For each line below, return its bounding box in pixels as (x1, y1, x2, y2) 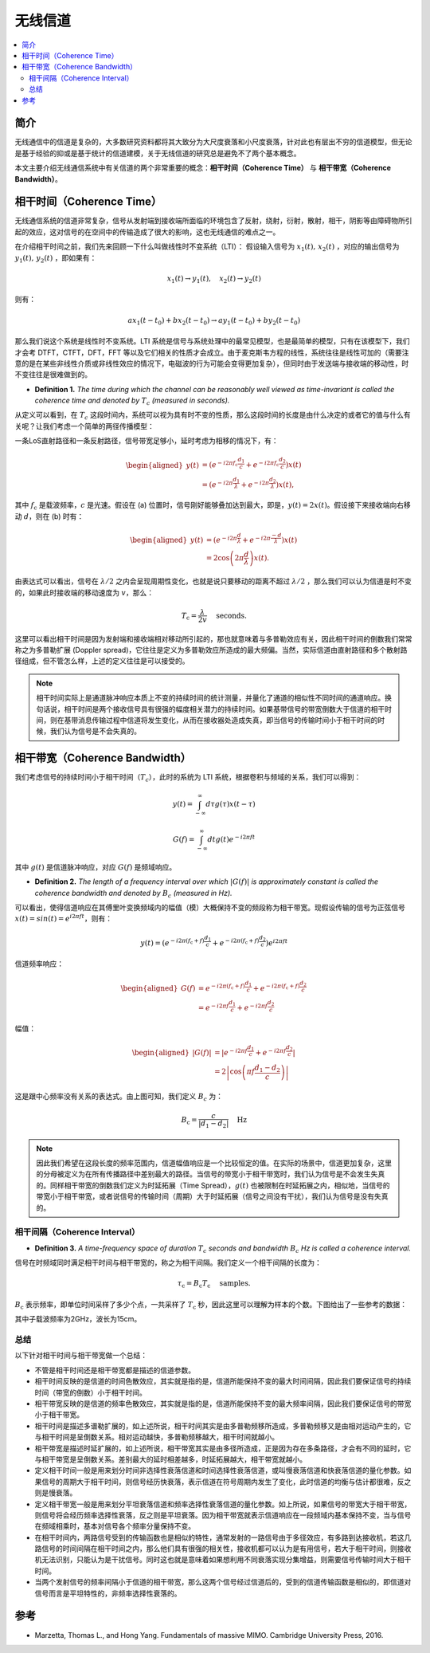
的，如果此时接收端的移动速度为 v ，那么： (14, 587, 154, 597)
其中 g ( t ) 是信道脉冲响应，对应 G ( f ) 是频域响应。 (14, 862, 177, 872)
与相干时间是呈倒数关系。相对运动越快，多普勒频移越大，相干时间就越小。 (34, 1432, 279, 1442)
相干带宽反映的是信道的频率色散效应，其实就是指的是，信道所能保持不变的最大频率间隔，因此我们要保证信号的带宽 (34, 1399, 412, 1408)
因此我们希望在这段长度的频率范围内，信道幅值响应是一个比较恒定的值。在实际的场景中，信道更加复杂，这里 (36, 1158, 392, 1168)
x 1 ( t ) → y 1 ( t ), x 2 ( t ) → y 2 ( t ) (166, 273, 262, 285)
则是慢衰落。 (34, 1488, 77, 1498)
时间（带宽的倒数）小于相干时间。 (34, 1388, 147, 1397)
